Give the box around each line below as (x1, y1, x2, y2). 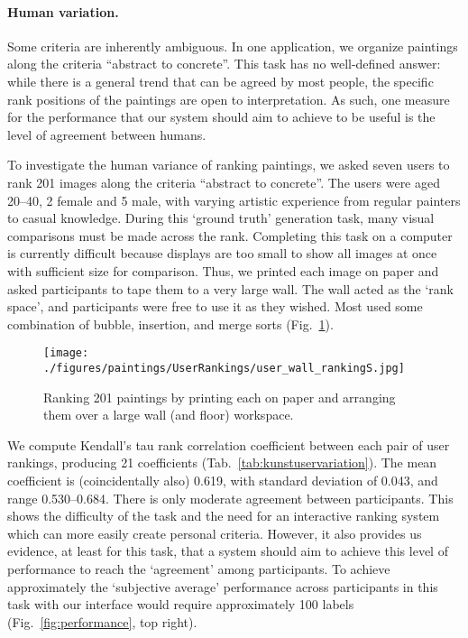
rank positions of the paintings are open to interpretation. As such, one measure (7, 89, 450, 108)
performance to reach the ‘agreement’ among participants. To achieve (7, 559, 390, 578)
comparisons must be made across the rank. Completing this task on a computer (7, 226, 453, 245)
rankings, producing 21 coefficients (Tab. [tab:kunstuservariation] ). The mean (7, 453, 437, 472)
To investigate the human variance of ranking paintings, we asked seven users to (7, 155, 450, 174)
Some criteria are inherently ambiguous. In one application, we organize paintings (7, 36, 458, 55)
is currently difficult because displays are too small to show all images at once (7, 244, 437, 263)
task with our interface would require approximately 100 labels (7, 595, 354, 614)
